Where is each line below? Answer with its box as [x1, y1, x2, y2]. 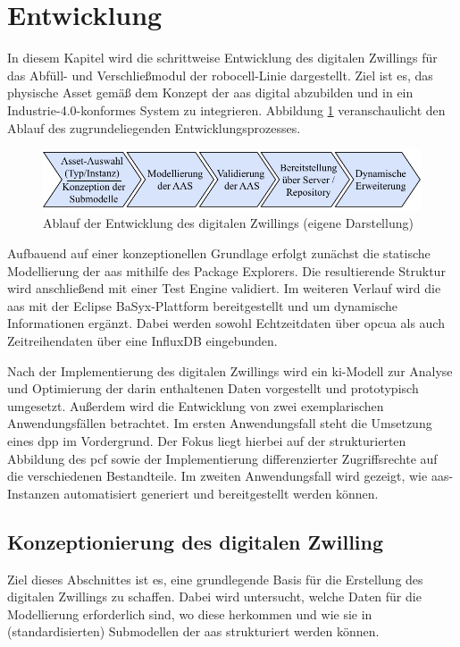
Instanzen [7, 483, 60, 502]
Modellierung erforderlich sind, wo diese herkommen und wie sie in [7, 604, 372, 623]
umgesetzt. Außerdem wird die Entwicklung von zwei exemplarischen [7, 396, 384, 415]
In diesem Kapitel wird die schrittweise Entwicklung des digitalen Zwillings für [7, 48, 438, 67]
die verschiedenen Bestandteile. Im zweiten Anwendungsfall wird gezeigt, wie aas [7, 466, 449, 485]
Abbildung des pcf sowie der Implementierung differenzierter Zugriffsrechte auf [7, 449, 438, 467]
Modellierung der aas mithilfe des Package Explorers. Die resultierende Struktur [7, 261, 446, 280]
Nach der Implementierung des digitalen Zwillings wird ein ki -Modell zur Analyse [7, 361, 453, 380]
